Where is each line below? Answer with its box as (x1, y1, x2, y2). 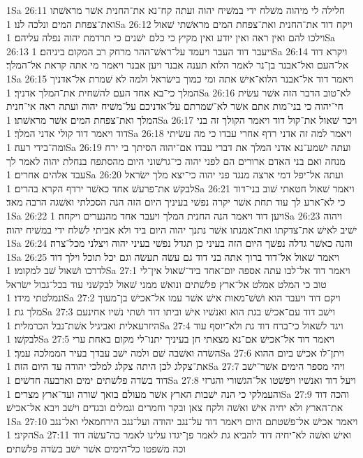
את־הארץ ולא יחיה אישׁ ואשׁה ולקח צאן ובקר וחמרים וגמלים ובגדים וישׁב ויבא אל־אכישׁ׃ (6, 400, 343, 415)
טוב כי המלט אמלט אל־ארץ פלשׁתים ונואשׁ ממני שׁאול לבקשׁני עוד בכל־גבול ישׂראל (6, 276, 327, 291)
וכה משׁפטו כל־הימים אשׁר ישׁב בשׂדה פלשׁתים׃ (6, 441, 186, 455)
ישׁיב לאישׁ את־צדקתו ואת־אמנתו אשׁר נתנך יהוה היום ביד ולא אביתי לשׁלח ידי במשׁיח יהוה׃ (6, 222, 357, 236)
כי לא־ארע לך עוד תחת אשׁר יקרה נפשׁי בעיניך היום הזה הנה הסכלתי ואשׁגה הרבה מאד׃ (6, 194, 346, 209)
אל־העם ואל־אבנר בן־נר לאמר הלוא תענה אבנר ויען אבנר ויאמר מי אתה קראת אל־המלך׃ (6, 57, 349, 72)
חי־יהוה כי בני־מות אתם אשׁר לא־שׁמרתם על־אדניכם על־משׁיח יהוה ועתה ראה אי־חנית (6, 99, 343, 113)
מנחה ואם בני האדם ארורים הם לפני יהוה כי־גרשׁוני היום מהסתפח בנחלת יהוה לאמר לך (6, 153, 346, 168)
